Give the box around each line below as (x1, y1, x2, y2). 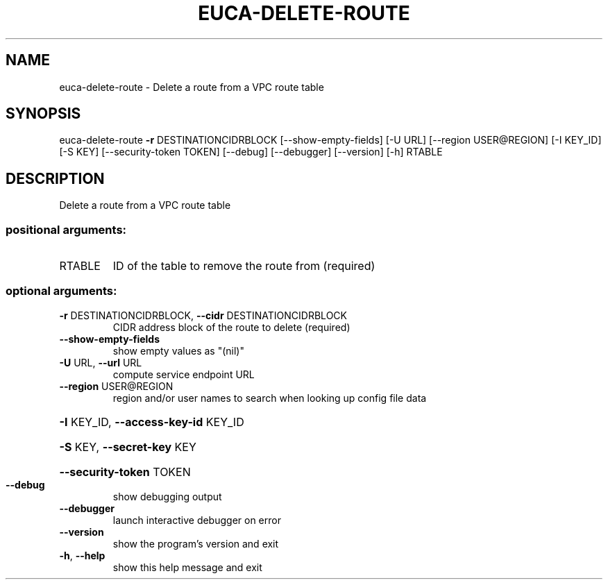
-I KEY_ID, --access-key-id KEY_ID (59, 414, 244, 429)
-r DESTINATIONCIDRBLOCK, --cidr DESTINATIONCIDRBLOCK (59, 309, 347, 321)
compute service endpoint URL (112, 368, 255, 380)
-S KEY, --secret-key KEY (59, 439, 196, 454)
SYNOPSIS (6, 105, 81, 123)
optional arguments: (6, 284, 117, 298)
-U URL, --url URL (59, 356, 142, 368)
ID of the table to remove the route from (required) (112, 259, 375, 273)
